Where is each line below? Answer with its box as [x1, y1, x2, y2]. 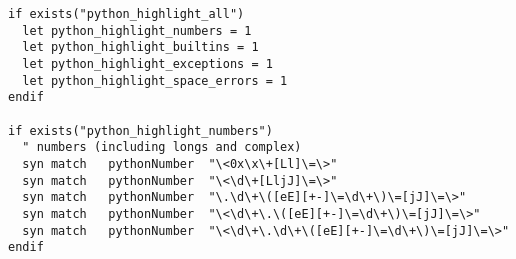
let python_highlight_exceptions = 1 [22, 56, 273, 71]
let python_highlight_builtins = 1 [22, 40, 259, 55]
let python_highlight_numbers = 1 [22, 23, 252, 38]
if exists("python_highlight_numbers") [8, 123, 273, 138]
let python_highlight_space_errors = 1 [22, 73, 288, 88]
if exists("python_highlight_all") [8, 7, 245, 21]
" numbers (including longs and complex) [22, 140, 302, 155]
